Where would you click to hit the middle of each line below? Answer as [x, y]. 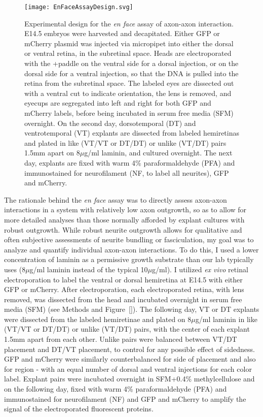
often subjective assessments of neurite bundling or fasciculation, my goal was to [129, 239]
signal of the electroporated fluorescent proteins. [79, 409]
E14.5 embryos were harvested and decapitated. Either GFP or [122, 33]
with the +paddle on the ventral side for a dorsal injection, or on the [131, 63]
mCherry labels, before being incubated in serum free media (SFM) [129, 113]
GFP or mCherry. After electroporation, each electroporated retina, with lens [124, 289]
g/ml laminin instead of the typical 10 [89, 269]
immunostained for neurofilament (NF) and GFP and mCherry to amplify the [125, 398]
